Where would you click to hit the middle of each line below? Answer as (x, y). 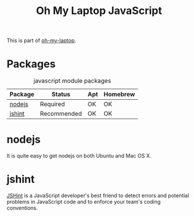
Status (61, 95)
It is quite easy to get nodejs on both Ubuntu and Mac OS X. (79, 156)
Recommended (61, 114)
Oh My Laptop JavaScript (99, 11)
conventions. (22, 208)
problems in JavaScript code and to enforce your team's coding (84, 202)
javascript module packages (72, 81)
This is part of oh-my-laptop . (42, 41)
